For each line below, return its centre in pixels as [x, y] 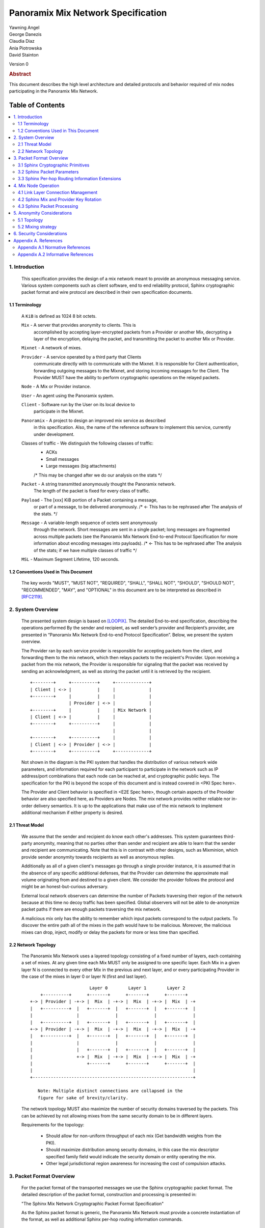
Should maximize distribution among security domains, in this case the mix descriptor [132, 1150]
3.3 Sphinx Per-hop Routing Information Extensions [69, 179]
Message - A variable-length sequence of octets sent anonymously [89, 523]
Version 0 [19, 64]
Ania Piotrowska [25, 48]
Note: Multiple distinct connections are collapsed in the [110, 1091]
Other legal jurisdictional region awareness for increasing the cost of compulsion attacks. [136, 1163]
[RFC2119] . [32, 597]
